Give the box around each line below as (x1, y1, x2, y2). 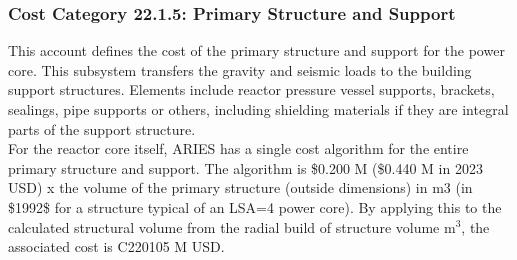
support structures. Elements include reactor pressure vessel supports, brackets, (8, 79, 495, 100)
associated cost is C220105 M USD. (8, 236, 225, 257)
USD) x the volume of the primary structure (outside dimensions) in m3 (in (8, 177, 473, 198)
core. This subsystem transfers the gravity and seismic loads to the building (8, 59, 472, 80)
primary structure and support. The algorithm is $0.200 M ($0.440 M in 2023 (8, 157, 483, 178)
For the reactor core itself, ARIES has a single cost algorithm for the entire (8, 138, 469, 159)
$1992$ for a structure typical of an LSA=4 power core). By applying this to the (8, 196, 502, 217)
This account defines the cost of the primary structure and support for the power (8, 40, 505, 61)
